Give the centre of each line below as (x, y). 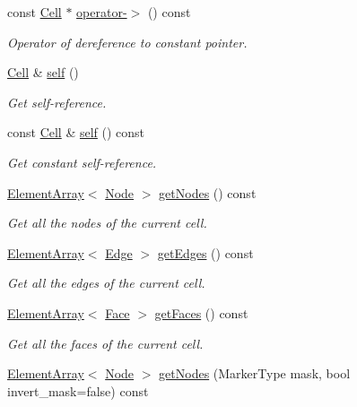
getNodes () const (208, 192)
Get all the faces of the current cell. (105, 343)
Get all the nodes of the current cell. (107, 223)
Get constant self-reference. (82, 162)
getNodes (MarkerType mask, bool (255, 373)
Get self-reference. (57, 102)
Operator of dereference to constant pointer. (127, 42)
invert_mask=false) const (78, 390)
